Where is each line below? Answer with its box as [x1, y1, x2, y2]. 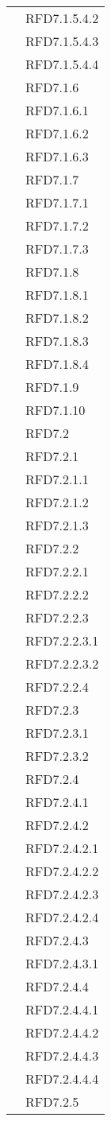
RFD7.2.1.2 [25, 493, 89, 511]
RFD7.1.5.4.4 [25, 55, 99, 73]
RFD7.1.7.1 [25, 193, 89, 211]
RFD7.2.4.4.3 [25, 1046, 99, 1065]
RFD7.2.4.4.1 [25, 1000, 99, 1018]
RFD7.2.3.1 [25, 723, 89, 742]
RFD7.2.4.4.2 [25, 1023, 99, 1041]
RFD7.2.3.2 [25, 747, 89, 765]
